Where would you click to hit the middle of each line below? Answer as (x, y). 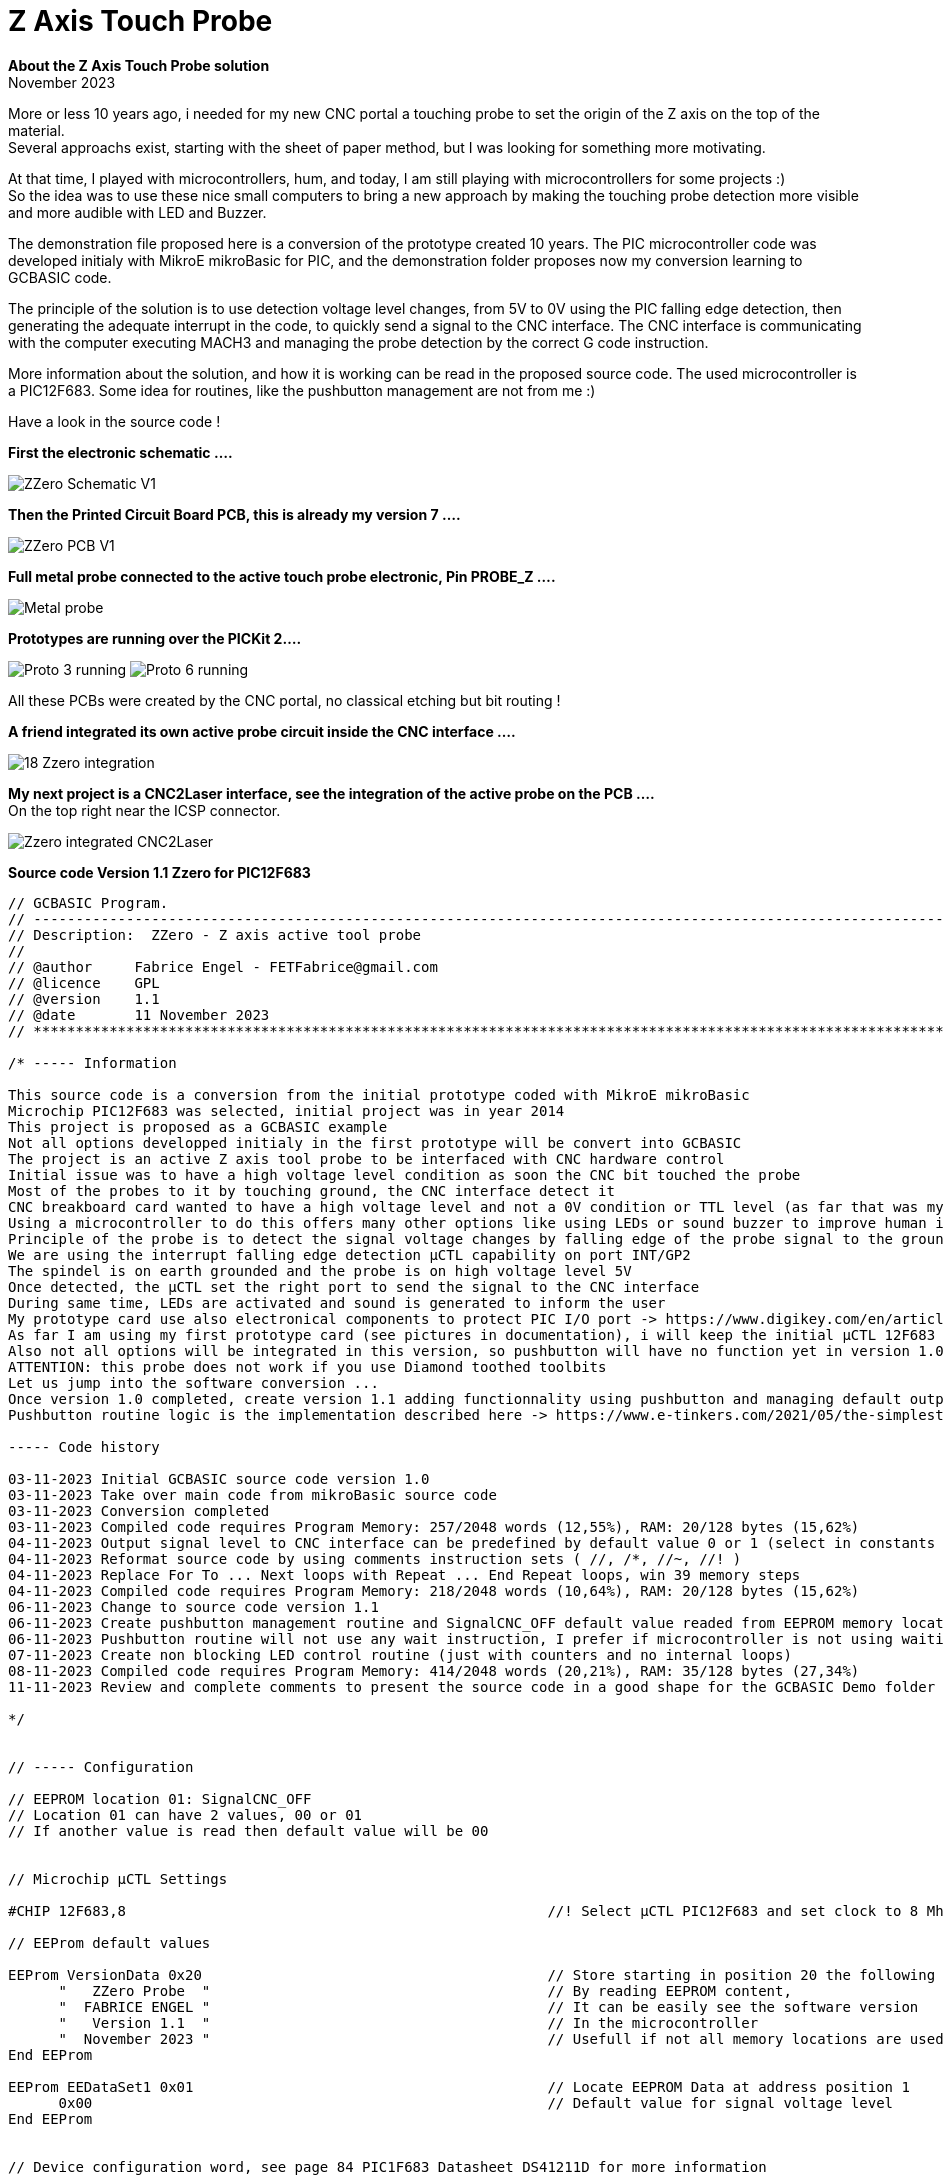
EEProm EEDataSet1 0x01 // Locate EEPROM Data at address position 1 (459, 2086)
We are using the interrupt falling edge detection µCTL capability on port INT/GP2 (349, 1254)
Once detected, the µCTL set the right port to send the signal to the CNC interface (354, 1286)
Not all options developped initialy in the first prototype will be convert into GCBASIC (375, 1142)
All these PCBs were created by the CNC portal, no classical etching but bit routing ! (284, 700)
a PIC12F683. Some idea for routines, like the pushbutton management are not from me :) (302, 390)
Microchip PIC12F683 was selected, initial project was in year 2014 (286, 1110)
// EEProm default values (109, 1942)
